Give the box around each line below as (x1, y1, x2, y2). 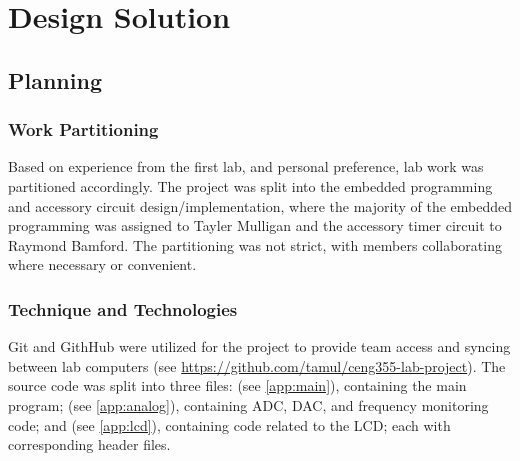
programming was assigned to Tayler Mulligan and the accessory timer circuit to (8, 215, 502, 236)
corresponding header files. (8, 434, 171, 455)
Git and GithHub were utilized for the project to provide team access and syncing (8, 336, 511, 357)
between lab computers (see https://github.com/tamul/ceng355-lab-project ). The (8, 355, 506, 376)
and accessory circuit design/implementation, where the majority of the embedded (8, 195, 512, 216)
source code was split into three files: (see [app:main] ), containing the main (8, 375, 467, 396)
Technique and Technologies (8, 296, 238, 321)
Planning (8, 64, 102, 95)
